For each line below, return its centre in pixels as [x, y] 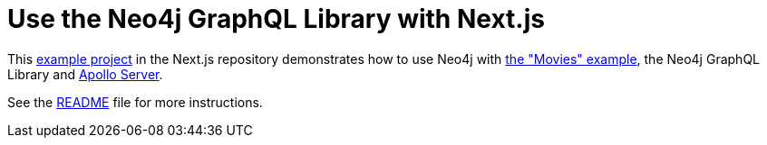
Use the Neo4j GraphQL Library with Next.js [276, 19]
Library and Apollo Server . [85, 74]
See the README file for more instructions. [135, 102]
